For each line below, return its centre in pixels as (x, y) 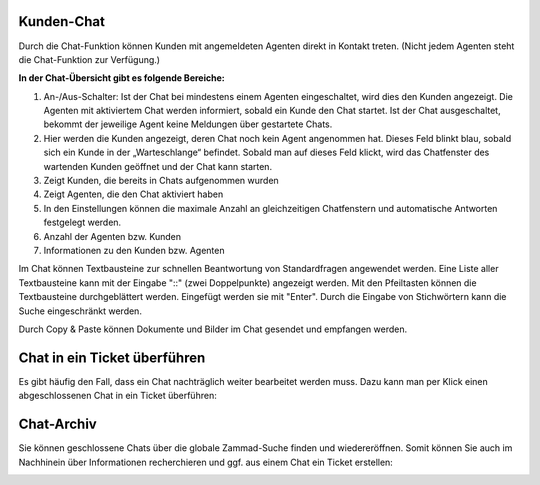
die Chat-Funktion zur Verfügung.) (89, 59)
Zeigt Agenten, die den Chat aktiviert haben (133, 194)
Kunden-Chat (61, 21)
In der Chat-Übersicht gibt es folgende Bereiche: (121, 78)
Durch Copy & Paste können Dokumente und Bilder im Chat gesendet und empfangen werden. (213, 329)
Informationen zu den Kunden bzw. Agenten (134, 250)
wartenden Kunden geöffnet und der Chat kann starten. (158, 166)
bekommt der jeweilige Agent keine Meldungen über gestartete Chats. (188, 124)
